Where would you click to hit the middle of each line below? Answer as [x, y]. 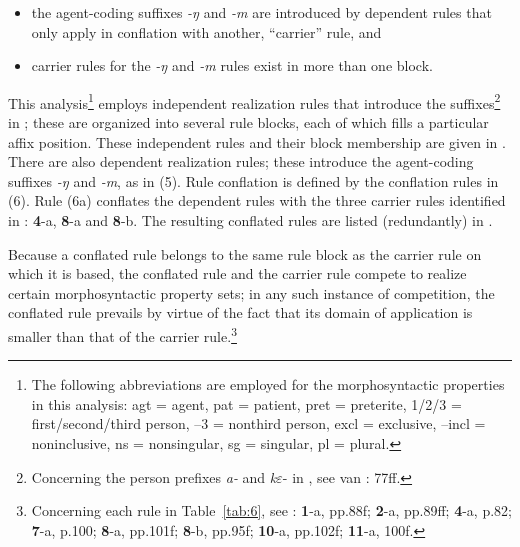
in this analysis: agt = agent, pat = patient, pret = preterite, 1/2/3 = [246, 403]
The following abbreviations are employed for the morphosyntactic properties [268, 384]
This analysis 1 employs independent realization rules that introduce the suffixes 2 [254, 101]
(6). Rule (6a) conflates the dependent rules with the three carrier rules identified [257, 200]
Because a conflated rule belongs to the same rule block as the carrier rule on [245, 253]
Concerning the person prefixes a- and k [154, 476]
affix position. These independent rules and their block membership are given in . [257, 141]
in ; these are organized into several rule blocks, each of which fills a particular [248, 122]
